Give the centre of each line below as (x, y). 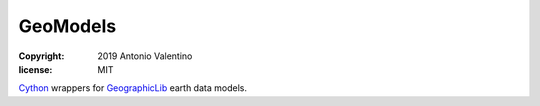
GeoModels (67, 26)
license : (35, 69)
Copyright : (41, 56)
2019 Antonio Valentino (145, 56)
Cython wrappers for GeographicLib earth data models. (132, 88)
